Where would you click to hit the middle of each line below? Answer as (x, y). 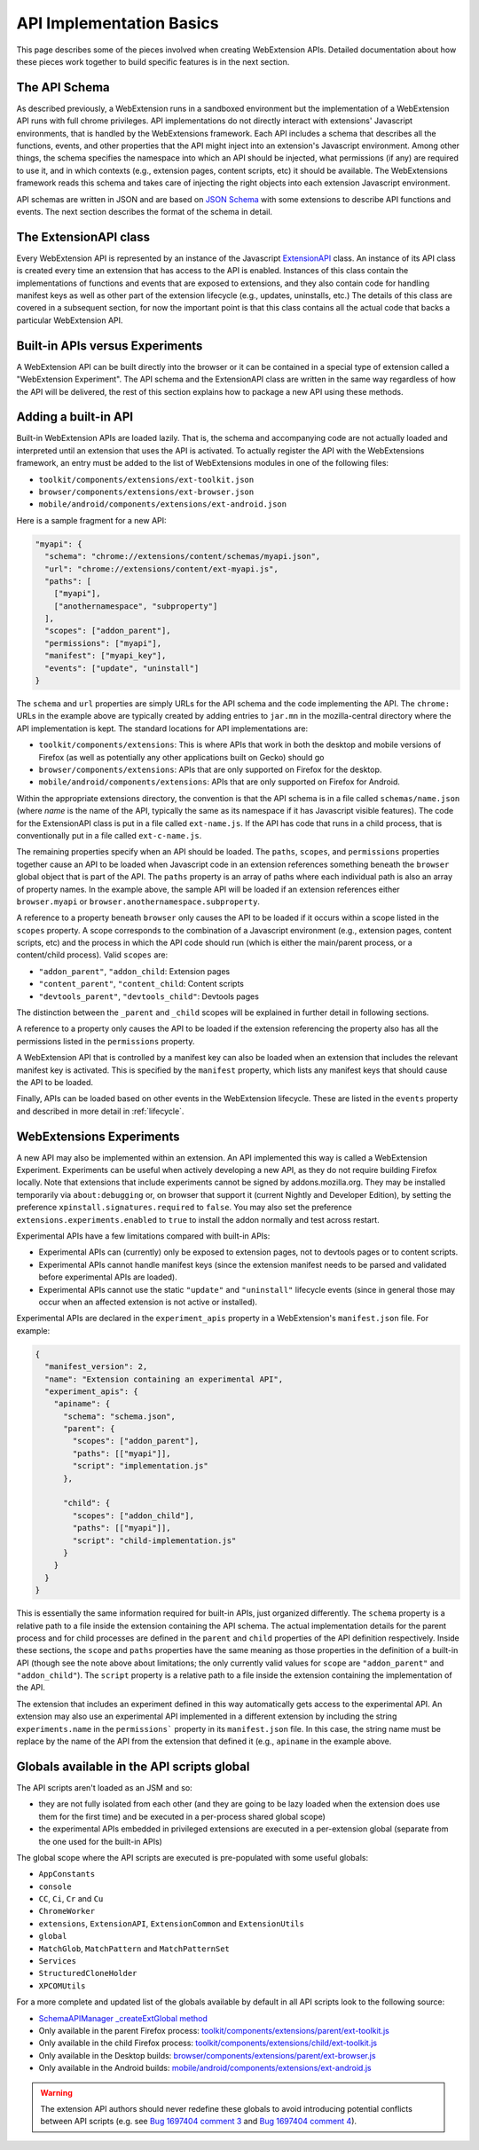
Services (58, 1961)
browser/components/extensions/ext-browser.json (146, 492)
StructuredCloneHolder (88, 1973)
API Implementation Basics (118, 23)
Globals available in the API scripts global (133, 1766)
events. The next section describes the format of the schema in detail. (145, 211)
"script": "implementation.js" (140, 1466)
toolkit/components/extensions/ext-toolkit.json (146, 480)
